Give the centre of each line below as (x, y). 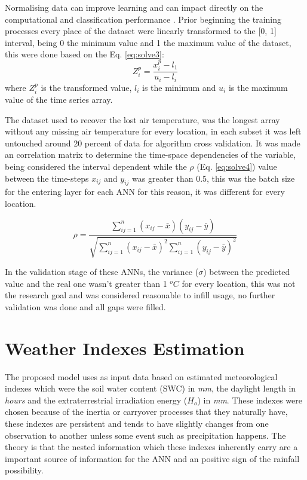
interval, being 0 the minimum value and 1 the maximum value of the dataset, (148, 42)
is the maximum (258, 87)
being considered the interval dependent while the (96, 166)
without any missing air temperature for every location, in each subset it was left (153, 131)
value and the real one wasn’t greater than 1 (86, 283)
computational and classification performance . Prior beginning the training (143, 19)
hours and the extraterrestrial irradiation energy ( (96, 400)
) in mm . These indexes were (250, 400)
